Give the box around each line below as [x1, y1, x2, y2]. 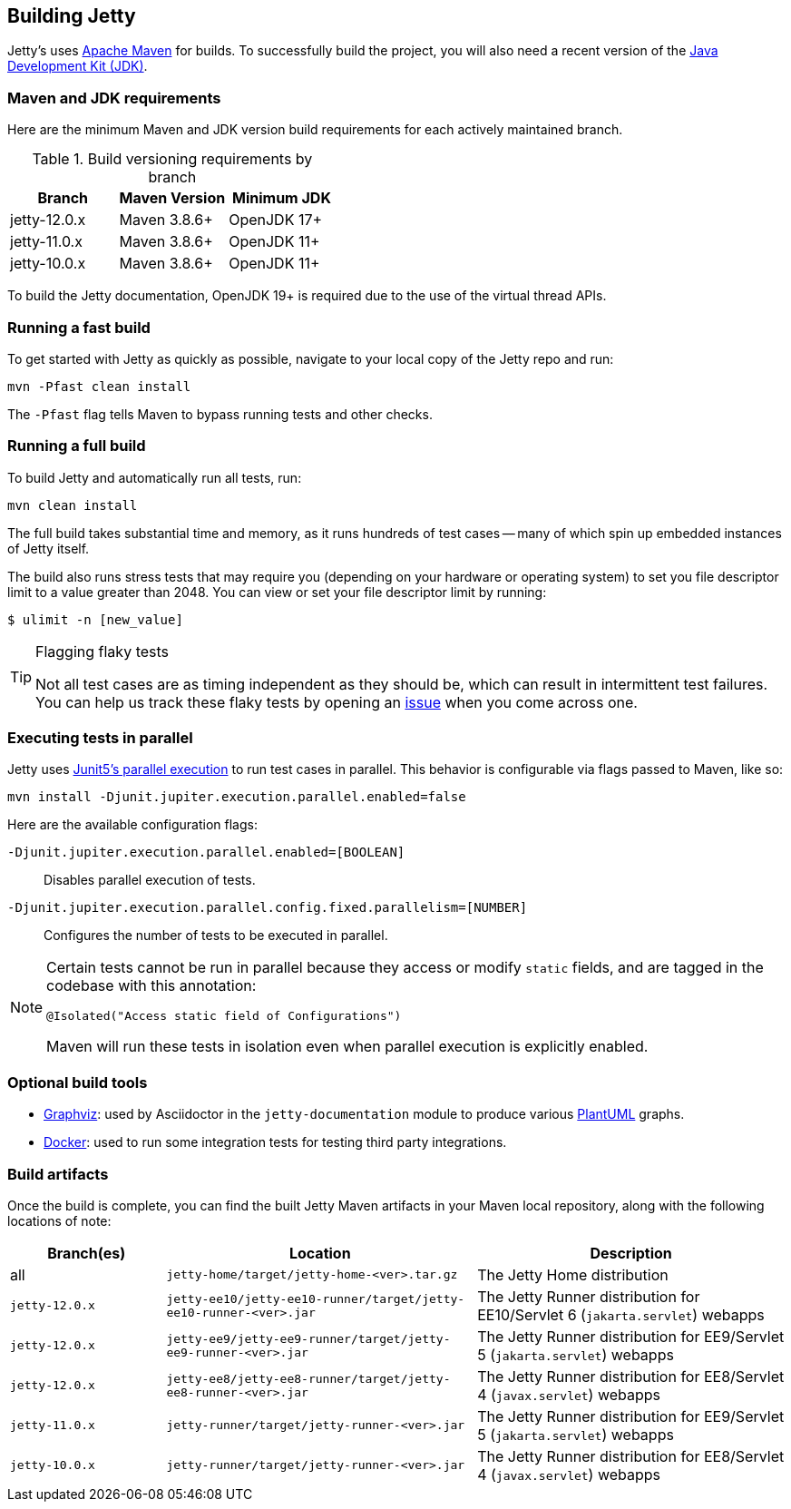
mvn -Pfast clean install [7, 378, 191, 394]
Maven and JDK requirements [7, 88, 221, 107]
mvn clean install [7, 497, 138, 513]
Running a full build [7, 436, 146, 456]
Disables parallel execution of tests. [44, 872, 256, 888]
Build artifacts [7, 1164, 109, 1183]
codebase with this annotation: [46, 976, 257, 995]
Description [590, 1243, 672, 1262]
